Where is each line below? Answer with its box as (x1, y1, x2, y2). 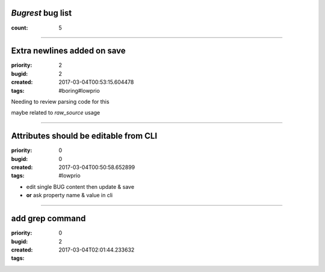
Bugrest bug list (11, 8, 72, 18)
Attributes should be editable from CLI (11, 131, 158, 141)
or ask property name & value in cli (26, 192, 113, 199)
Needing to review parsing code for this (11, 98, 110, 105)
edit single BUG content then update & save (26, 183, 135, 190)
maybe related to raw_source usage (11, 109, 101, 116)
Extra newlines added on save (11, 46, 126, 56)
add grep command (11, 213, 86, 224)
